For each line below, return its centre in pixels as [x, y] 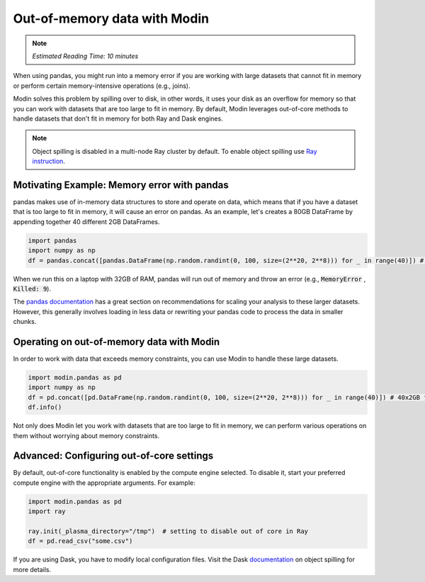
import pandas [52, 240]
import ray [47, 511]
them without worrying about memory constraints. [86, 435]
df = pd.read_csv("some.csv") [80, 541]
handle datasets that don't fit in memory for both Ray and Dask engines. [118, 118]
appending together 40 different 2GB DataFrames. [86, 222]
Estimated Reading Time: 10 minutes [85, 56]
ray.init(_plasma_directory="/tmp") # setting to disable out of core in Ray [168, 531]
